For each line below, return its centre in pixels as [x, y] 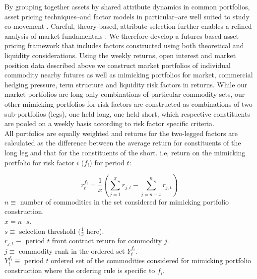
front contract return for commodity [107, 241]
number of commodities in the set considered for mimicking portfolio [125, 201]
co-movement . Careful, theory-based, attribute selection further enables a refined [128, 26]
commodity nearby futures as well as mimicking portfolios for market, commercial [129, 75]
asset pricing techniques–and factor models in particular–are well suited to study [127, 16]
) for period [107, 162]
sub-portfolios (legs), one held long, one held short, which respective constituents [127, 113]
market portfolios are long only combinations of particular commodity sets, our [125, 94]
